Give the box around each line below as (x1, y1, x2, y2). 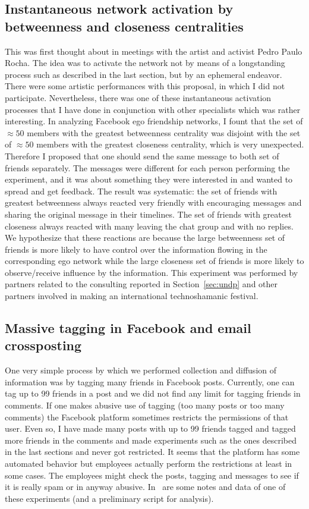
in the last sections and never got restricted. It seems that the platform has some (5, 445, 300, 458)
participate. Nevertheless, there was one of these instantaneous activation (5, 91, 272, 103)
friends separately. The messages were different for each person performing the (5, 161, 290, 174)
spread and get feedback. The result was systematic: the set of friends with (5, 184, 278, 197)
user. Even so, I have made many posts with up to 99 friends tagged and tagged (5, 422, 296, 435)
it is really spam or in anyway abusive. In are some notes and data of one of (5, 480, 286, 493)
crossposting (5, 336, 82, 354)
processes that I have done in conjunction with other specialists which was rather (5, 103, 301, 115)
